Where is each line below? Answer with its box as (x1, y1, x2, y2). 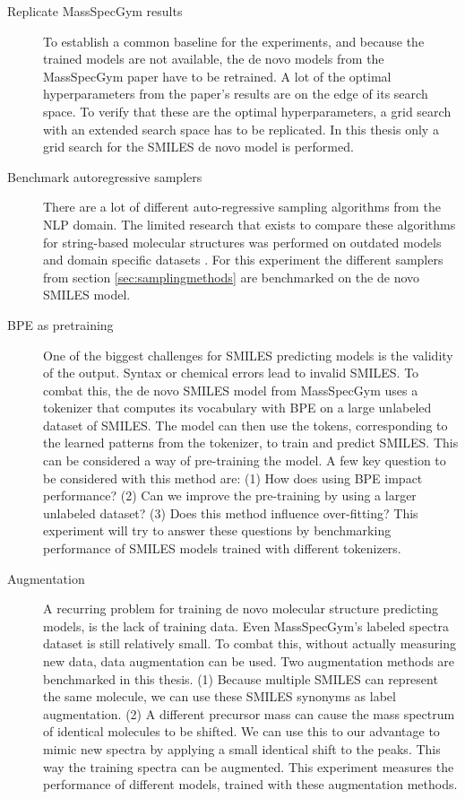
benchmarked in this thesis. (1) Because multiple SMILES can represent (43, 669, 438, 688)
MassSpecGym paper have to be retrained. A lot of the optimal (43, 66, 392, 85)
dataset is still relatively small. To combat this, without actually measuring (43, 634, 456, 653)
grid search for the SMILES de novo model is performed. (43, 137, 354, 156)
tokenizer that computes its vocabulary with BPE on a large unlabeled (43, 398, 432, 417)
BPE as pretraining (7, 315, 114, 334)
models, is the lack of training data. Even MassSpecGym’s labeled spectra (43, 616, 450, 635)
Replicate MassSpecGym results (7, 2, 183, 20)
